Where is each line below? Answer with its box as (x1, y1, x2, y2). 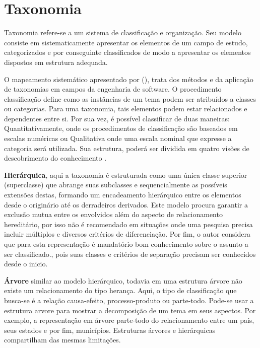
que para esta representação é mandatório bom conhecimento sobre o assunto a (4, 239, 248, 249)
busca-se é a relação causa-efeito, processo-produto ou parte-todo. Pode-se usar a (4, 295, 254, 305)
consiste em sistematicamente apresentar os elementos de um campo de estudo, (4, 37, 248, 47)
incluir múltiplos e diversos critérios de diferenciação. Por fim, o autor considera (4, 229, 250, 239)
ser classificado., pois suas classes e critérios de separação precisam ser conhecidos (4, 248, 256, 259)
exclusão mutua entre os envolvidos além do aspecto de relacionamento (4, 209, 223, 220)
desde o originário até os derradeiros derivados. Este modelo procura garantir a (4, 199, 248, 210)
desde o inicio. (4, 258, 48, 269)
